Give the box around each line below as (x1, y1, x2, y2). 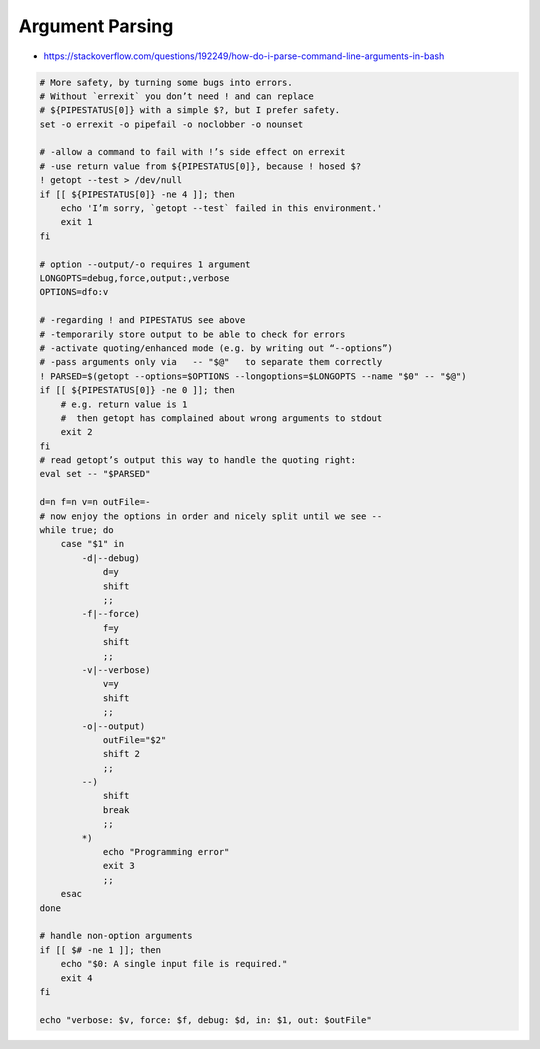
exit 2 (60, 426, 93, 438)
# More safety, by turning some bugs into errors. (39, 76, 294, 88)
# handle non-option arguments (39, 930, 194, 942)
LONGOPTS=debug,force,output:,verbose (39, 273, 230, 284)
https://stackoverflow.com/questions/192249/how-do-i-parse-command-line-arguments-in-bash (43, 50, 445, 62)
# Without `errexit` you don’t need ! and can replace (39, 90, 314, 102)
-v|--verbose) (81, 664, 151, 675)
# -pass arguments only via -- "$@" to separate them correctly (39, 356, 383, 368)
